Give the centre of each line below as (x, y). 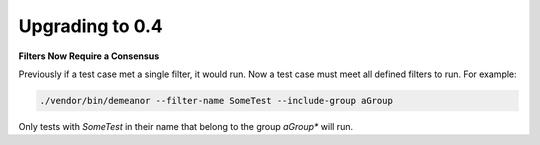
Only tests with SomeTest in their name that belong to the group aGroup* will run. (186, 126)
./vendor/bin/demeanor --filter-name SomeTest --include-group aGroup (216, 100)
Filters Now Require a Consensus (89, 56)
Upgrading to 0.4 (91, 26)
